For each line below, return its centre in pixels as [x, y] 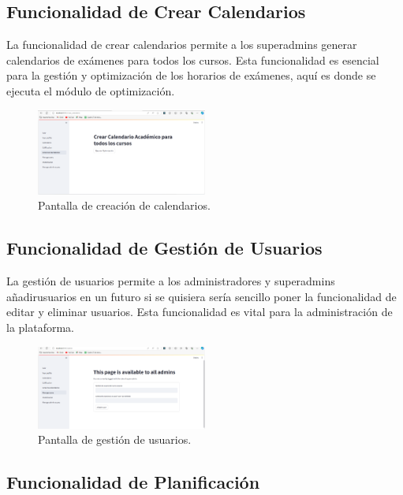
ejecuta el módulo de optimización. [91, 90]
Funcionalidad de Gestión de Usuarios [164, 248]
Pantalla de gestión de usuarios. [115, 439]
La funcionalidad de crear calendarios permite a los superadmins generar [182, 45]
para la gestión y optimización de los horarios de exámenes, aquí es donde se [191, 75]
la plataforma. [41, 327]
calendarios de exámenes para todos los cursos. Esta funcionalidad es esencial [193, 60]
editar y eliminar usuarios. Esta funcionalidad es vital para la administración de [200, 312]
